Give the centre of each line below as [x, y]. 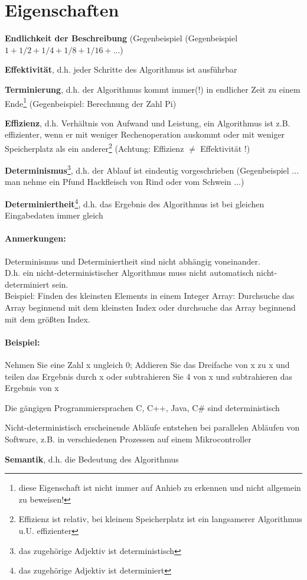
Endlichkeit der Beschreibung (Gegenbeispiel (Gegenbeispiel [121, 38]
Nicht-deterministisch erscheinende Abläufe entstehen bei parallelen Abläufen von [152, 427]
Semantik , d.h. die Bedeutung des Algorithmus [92, 459]
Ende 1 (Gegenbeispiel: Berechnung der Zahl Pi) [91, 102]
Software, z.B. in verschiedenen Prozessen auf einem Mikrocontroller [128, 439]
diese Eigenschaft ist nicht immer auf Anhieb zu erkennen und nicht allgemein [160, 488]
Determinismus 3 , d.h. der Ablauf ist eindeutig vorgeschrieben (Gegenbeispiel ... [152, 169]
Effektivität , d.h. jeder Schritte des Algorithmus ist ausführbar [121, 69]
